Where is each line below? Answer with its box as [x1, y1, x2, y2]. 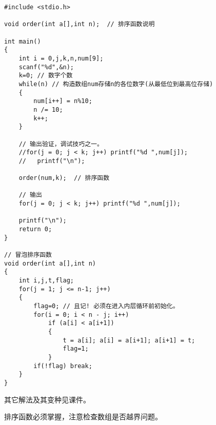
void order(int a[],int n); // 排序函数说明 [4, 21, 155, 28]
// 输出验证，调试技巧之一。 [18, 140, 103, 148]
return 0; [18, 226, 52, 233]
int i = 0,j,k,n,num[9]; [18, 54, 104, 62]
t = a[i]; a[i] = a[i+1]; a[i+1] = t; [63, 336, 195, 344]
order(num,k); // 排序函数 [18, 174, 110, 182]
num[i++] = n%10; [33, 97, 92, 105]
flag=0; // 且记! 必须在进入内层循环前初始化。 [33, 302, 179, 310]
